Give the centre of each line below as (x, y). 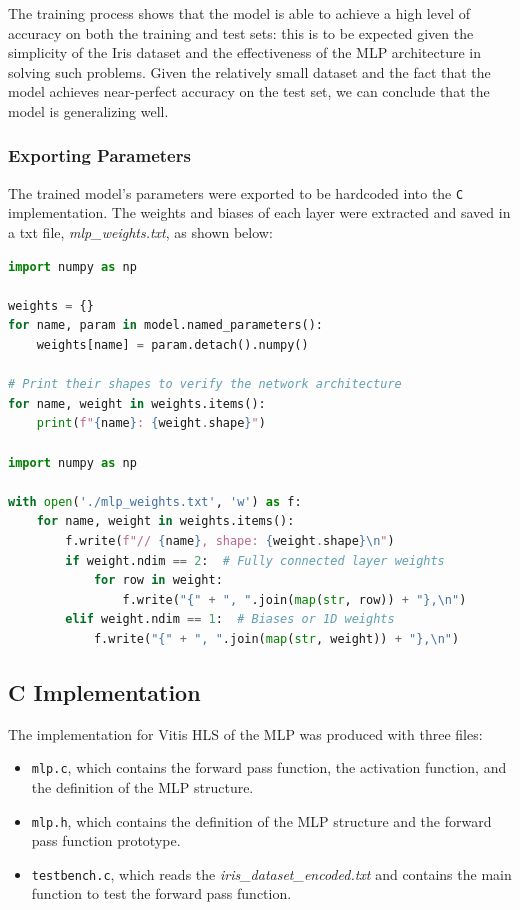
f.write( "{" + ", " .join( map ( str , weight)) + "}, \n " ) (276, 638)
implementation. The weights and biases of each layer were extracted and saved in (259, 212)
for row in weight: (158, 580)
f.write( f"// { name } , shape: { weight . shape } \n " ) (230, 540)
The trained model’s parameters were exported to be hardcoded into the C (236, 192)
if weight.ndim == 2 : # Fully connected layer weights (255, 560)
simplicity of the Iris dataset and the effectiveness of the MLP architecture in (244, 52)
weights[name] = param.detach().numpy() (172, 345)
